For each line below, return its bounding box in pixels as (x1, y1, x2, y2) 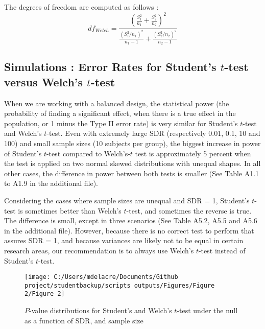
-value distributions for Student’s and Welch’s (29, 305, 172, 316)
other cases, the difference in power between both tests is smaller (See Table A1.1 (4, 168, 259, 178)
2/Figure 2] (25, 290, 65, 298)
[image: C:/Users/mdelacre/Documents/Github (25, 273, 178, 281)
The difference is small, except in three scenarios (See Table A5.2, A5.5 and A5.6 (4, 215, 257, 226)
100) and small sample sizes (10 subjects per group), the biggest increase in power (4, 138, 261, 149)
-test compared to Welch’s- (46, 148, 130, 158)
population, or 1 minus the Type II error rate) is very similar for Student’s (4, 118, 238, 128)
